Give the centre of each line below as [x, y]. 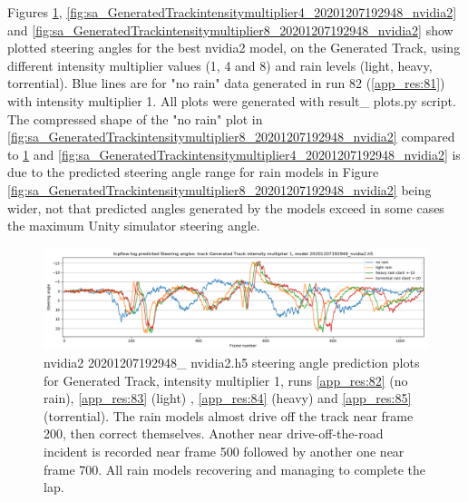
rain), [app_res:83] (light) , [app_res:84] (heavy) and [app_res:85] [228, 398]
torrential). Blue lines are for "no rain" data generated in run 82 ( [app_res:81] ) [226, 83]
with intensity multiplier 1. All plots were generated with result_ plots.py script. [232, 100]
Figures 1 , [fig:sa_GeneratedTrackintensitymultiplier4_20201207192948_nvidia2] [232, 12]
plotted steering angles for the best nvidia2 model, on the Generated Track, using [234, 48]
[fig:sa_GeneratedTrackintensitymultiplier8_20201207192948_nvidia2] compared [231, 137]
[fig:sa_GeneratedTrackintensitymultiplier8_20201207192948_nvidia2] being [219, 189]
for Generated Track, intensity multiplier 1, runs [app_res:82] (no [226, 380]
